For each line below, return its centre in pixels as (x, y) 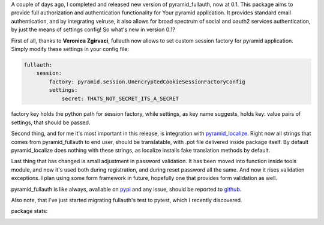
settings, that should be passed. (51, 122)
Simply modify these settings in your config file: (70, 49)
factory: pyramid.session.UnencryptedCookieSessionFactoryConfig (147, 82)
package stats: (29, 211)
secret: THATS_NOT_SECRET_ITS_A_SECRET (120, 98)
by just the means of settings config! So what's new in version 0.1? (93, 29)
